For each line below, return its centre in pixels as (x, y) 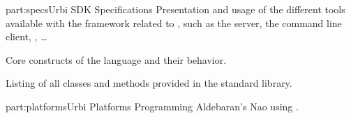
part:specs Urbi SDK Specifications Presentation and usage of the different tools (175, 9)
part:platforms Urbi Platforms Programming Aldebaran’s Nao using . (152, 106)
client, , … (27, 36)
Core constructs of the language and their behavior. (116, 59)
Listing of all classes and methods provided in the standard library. (149, 83)
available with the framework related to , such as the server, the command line (174, 23)
